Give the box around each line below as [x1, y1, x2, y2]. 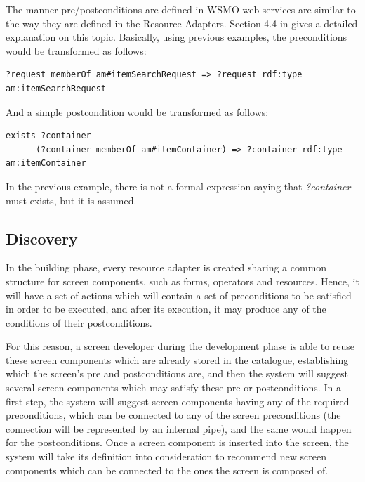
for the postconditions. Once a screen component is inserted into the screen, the [6, 435, 349, 450]
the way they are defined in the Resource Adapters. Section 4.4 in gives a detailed [6, 15, 358, 30]
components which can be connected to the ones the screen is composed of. [6, 462, 328, 477]
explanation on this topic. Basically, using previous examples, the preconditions [6, 30, 347, 44]
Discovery [6, 227, 78, 249]
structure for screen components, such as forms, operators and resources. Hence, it [6, 273, 359, 288]
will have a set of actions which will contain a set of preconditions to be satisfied [6, 287, 352, 302]
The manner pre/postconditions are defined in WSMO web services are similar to [6, 2, 356, 16]
